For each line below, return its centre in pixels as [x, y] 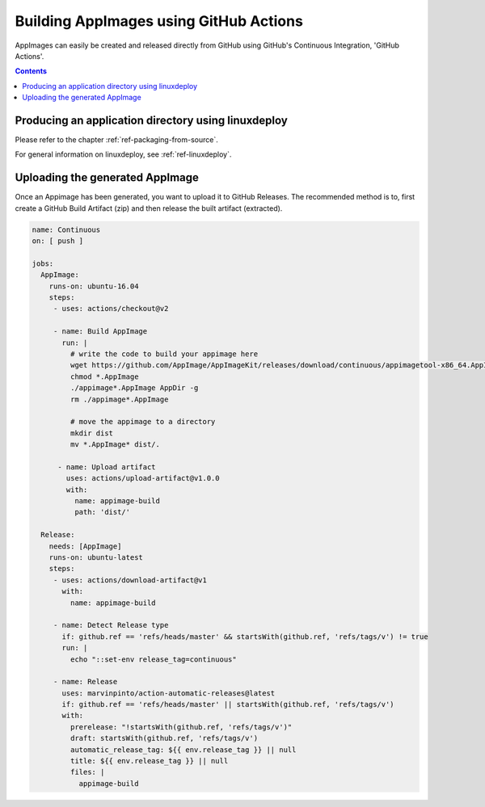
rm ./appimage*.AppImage [119, 399]
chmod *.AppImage [104, 376]
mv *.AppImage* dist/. [115, 445]
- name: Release [85, 682]
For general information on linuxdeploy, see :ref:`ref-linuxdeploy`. [123, 154]
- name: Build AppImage [100, 332]
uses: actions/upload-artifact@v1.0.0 [143, 478]
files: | [87, 772]
